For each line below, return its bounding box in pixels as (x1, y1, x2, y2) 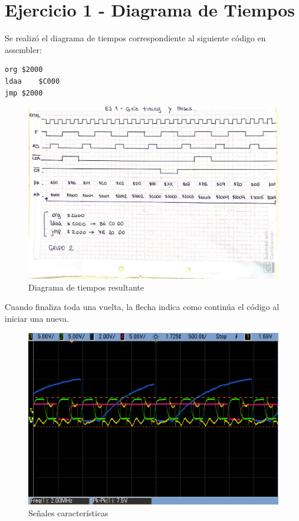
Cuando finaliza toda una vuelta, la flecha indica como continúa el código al (5, 301, 280, 313)
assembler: (5, 43, 42, 55)
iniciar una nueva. (5, 312, 69, 324)
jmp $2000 (5, 88, 43, 97)
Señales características (28, 506, 109, 519)
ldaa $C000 (5, 77, 60, 85)
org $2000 (5, 65, 43, 74)
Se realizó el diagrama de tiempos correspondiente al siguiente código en (5, 32, 266, 44)
